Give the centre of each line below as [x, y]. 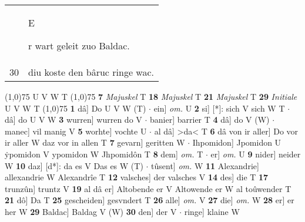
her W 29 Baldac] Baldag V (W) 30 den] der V [91, 211]
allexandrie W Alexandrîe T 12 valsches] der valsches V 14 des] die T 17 [137, 177]
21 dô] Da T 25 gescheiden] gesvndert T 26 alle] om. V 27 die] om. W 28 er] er [150, 200]
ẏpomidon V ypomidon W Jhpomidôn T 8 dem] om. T [104, 154]
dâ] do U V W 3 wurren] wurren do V [73, 120]
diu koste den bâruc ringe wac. [91, 72]
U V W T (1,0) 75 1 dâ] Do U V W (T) [76, 108]
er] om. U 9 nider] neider [256, 154]
